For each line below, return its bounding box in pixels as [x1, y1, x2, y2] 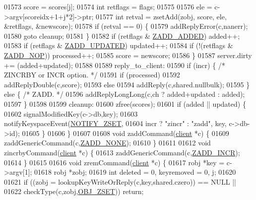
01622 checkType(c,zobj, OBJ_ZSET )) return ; [4, 186, 144, 197]
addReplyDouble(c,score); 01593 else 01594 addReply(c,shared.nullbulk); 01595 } [4, 79, 250, 89]
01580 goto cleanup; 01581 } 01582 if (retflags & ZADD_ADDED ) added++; [4, 30, 240, 41]
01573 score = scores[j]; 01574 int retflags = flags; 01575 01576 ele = [4, 1, 212, 11]
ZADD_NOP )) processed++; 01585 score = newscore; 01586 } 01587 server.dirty [4, 50, 252, 60]
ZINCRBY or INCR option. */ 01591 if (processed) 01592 [4, 69, 180, 80]
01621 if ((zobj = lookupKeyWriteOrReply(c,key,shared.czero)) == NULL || [4, 176, 236, 187]
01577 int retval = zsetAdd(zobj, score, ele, [95, 11, 227, 21]
